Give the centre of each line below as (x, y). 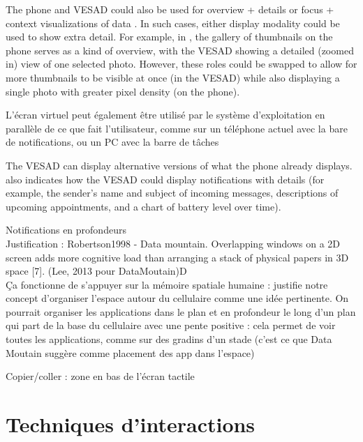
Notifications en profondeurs (66, 230)
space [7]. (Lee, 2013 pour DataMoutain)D (96, 271)
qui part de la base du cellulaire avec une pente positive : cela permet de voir (171, 325)
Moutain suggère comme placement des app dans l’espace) (130, 352)
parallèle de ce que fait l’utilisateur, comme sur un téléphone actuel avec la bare (177, 128)
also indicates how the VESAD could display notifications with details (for (165, 179)
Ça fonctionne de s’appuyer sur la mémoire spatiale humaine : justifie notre (167, 284)
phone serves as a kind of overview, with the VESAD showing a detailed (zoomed (180, 50)
